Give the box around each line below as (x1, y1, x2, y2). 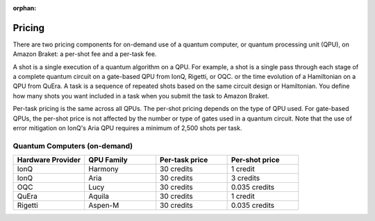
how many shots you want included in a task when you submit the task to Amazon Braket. (12, 91, 269, 100)
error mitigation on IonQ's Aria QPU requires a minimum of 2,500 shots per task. (12, 124, 242, 132)
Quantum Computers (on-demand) (12, 141, 133, 150)
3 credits (231, 173, 260, 183)
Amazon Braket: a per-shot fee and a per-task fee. (12, 50, 157, 58)
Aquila (88, 191, 110, 201)
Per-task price (160, 155, 208, 165)
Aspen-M (88, 201, 119, 211)
